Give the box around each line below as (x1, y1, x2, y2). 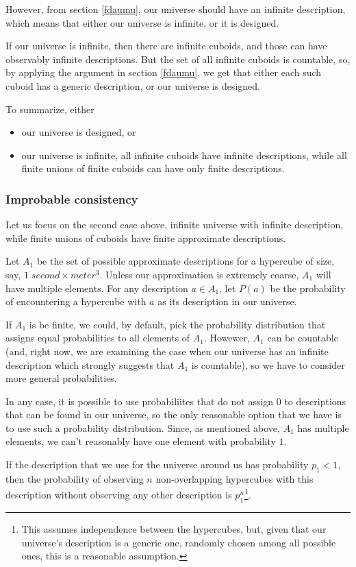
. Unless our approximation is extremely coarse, (99, 267, 299, 281)
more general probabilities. (5, 371, 117, 385)
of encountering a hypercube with (5, 294, 147, 309)
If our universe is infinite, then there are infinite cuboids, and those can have (5, 38, 327, 53)
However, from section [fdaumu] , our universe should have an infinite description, (5, 2, 346, 16)
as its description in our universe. (157, 294, 297, 309)
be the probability (270, 280, 346, 295)
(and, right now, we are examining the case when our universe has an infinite (5, 343, 329, 358)
